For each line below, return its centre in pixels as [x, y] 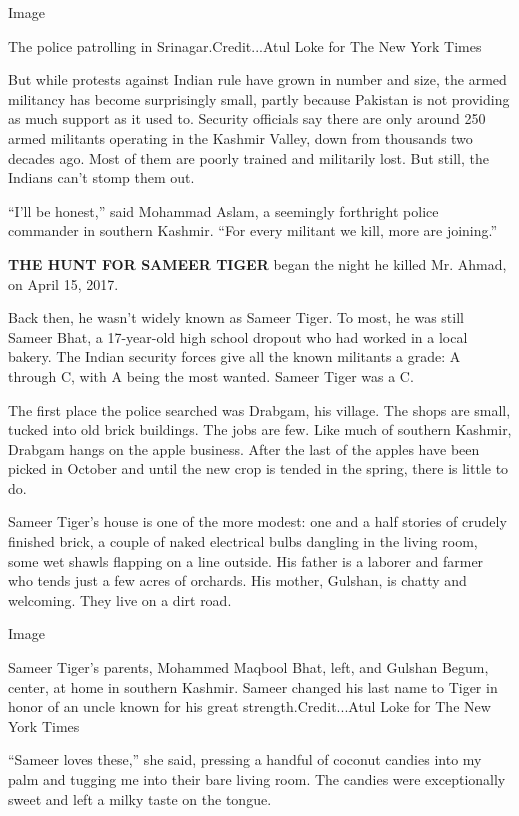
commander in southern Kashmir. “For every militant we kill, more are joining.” [253, 230]
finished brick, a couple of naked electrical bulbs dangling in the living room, [243, 541]
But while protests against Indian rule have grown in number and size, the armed [257, 79]
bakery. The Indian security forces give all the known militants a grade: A [234, 356]
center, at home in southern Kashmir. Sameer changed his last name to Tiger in [253, 686]
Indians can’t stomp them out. [101, 177]
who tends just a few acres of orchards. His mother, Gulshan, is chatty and [237, 580]
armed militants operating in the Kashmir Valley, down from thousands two [240, 137]
